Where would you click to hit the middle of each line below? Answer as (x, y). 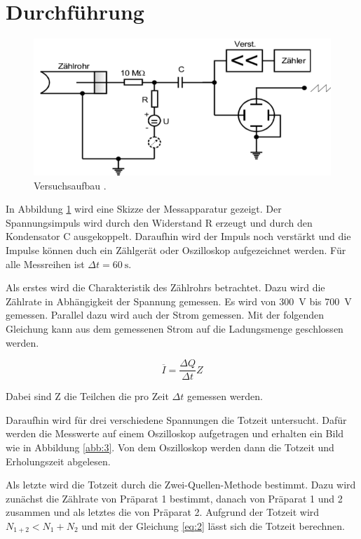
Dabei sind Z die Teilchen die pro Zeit (87, 396)
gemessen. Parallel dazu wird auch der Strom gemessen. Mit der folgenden (165, 315)
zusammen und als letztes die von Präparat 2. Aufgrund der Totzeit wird (163, 512)
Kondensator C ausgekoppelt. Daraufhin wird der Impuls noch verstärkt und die (178, 236)
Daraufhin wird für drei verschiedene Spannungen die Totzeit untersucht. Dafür (176, 419)
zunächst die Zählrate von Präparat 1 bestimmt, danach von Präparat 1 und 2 (174, 498)
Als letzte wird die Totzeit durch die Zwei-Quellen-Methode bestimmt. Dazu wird (181, 485)
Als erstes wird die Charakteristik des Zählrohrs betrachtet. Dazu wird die (165, 287)
